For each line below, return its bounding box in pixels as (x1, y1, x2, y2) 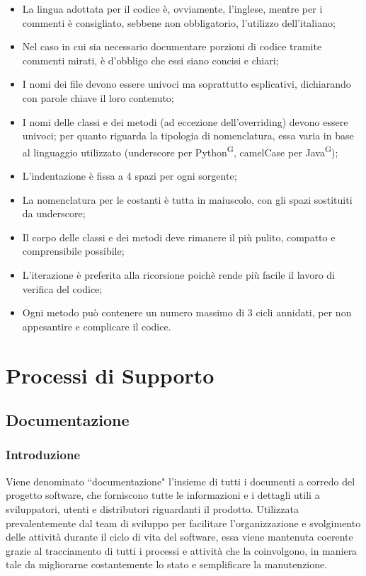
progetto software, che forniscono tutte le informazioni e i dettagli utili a (6, 488, 320, 502)
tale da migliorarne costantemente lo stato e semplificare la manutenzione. (6, 557, 328, 572)
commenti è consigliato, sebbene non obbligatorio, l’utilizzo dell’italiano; (22, 15, 336, 30)
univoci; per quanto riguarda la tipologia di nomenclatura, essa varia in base (22, 128, 354, 143)
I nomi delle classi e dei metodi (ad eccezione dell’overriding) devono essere (22, 114, 348, 129)
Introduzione (6, 446, 81, 463)
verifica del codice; (22, 281, 103, 296)
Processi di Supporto (6, 360, 215, 389)
